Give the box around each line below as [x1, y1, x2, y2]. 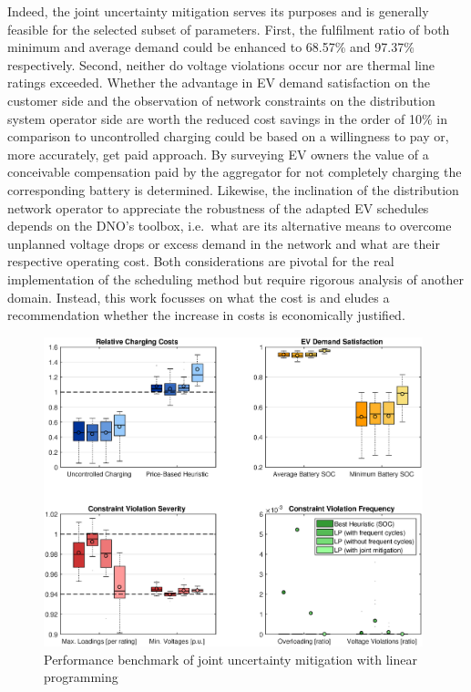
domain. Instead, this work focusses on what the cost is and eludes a [7, 287, 390, 306]
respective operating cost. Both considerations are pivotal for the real [7, 252, 394, 271]
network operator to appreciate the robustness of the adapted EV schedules [7, 198, 429, 217]
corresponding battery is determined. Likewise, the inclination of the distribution [7, 180, 459, 199]
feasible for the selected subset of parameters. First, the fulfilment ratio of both [7, 19, 450, 38]
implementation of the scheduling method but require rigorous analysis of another [7, 269, 465, 288]
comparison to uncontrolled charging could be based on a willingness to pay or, [7, 127, 449, 146]
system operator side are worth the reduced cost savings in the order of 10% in [7, 108, 447, 128]
